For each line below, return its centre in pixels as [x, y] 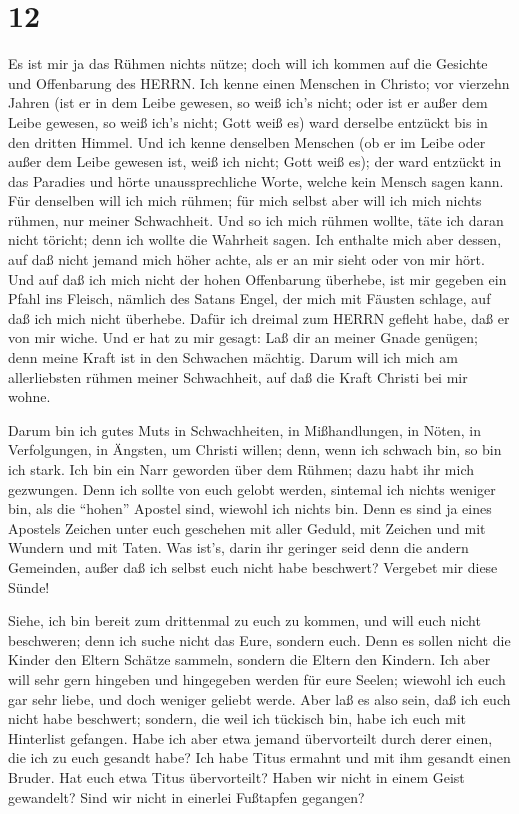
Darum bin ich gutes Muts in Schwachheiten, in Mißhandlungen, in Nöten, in [244, 429]
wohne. [29, 396]
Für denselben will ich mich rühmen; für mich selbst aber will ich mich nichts [245, 200]
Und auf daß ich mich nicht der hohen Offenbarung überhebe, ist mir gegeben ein [257, 278]
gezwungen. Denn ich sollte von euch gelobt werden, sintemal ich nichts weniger [252, 488]
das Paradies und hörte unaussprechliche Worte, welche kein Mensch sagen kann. [256, 180]
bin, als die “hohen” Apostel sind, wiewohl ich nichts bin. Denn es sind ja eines [250, 508]
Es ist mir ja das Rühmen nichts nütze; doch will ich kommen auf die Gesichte [248, 63]
